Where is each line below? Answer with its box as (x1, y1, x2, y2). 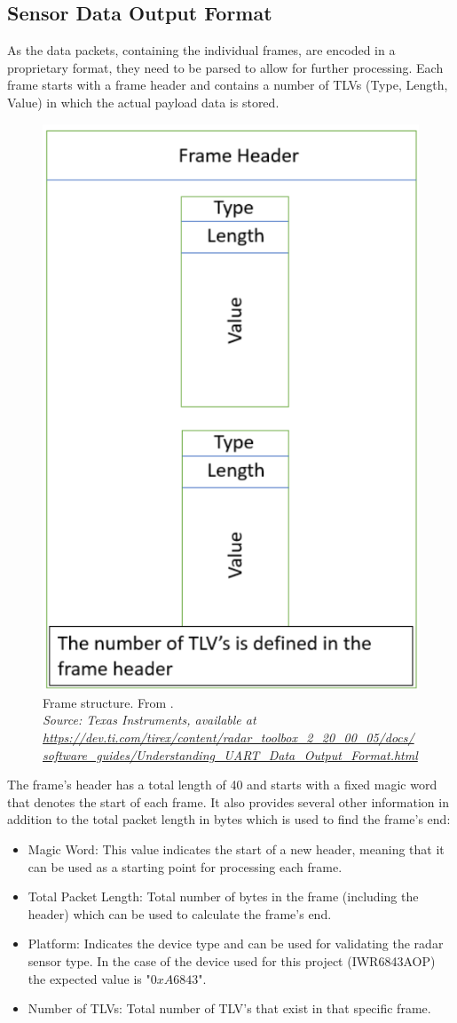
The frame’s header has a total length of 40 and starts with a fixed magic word (7, 775, 437, 794)
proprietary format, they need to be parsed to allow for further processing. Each (7, 58, 444, 76)
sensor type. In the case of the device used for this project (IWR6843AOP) (28, 952, 436, 970)
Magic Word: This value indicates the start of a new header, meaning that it (28, 840, 445, 859)
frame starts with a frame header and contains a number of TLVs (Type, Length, (7, 75, 448, 94)
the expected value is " (28, 969, 151, 987)
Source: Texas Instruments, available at (43, 710, 256, 729)
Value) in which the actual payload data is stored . (7, 92, 280, 111)
